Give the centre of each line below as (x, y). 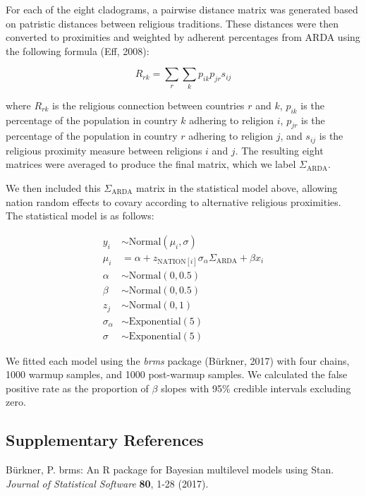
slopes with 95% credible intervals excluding (256, 388)
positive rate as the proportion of (77, 388)
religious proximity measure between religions (104, 150)
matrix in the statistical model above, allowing (237, 187)
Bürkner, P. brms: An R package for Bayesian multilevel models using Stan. (170, 470)
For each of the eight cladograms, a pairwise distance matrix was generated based (182, 9)
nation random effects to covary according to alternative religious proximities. (173, 201)
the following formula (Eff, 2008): (78, 50)
